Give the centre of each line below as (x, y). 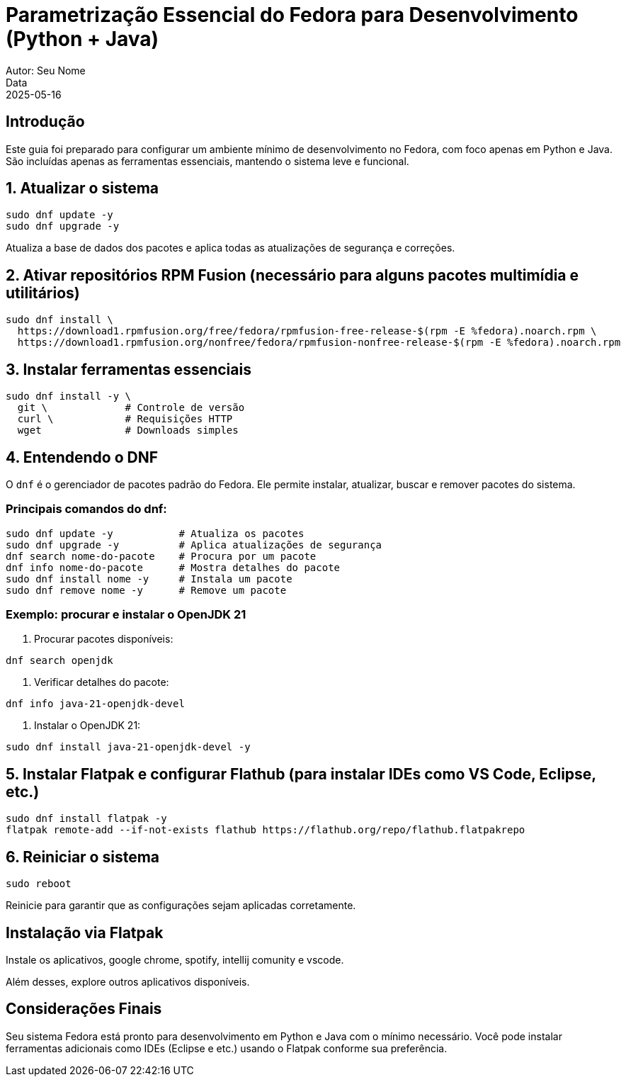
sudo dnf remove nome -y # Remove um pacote (146, 590)
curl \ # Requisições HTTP (125, 419)
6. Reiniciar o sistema (83, 857)
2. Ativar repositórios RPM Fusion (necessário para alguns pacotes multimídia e (292, 275)
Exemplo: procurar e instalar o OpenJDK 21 (126, 615)
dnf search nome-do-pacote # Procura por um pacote (161, 556)
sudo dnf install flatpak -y (86, 819)
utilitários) (43, 293)
